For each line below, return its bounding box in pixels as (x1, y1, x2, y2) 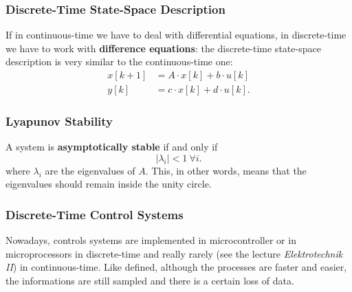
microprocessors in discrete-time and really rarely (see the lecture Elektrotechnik (5, 246, 343, 260)
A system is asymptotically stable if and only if (5, 139, 218, 154)
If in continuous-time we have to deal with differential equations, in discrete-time (5, 27, 346, 42)
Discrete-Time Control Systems (5, 205, 184, 223)
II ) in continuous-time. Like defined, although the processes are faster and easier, (5, 260, 347, 274)
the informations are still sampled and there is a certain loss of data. (5, 273, 294, 288)
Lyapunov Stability (5, 112, 113, 129)
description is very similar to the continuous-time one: (5, 54, 233, 69)
